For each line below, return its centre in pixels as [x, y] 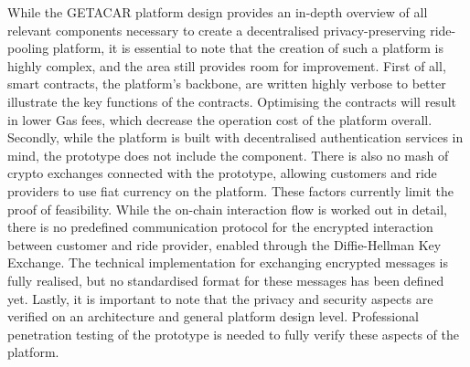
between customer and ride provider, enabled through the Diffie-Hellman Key [224, 244]
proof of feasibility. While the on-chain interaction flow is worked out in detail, [227, 209]
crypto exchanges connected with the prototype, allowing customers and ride [222, 173]
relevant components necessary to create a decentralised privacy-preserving [217, 30]
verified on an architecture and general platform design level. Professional [213, 316]
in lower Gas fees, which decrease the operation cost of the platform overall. [220, 119]
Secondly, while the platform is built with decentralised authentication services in [235, 137]
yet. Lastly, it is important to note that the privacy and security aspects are [220, 298]
